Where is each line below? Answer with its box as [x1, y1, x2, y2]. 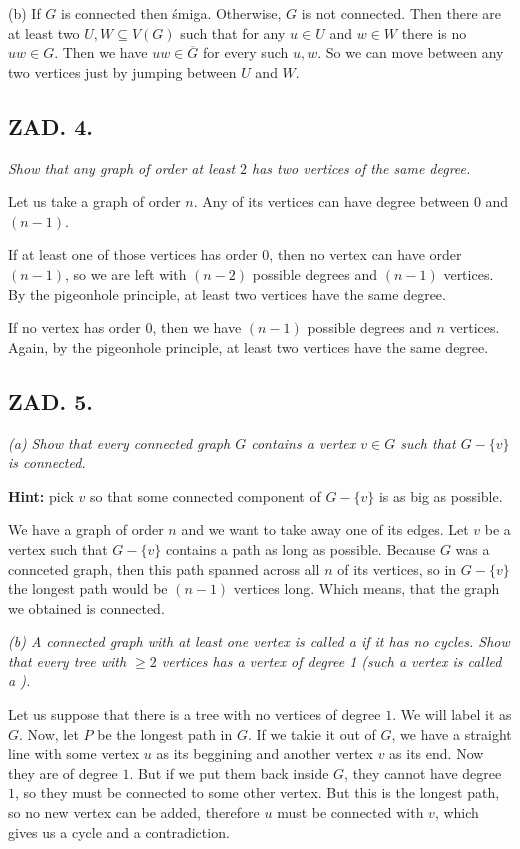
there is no [401, 22, 467, 43]
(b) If [8, 3, 41, 23]
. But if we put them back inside [129, 762, 329, 783]
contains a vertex [251, 432, 356, 453]
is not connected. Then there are [301, 3, 501, 23]
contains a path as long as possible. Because [165, 538, 436, 559]
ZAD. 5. [8, 385, 94, 416]
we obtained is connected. [8, 597, 165, 618]
